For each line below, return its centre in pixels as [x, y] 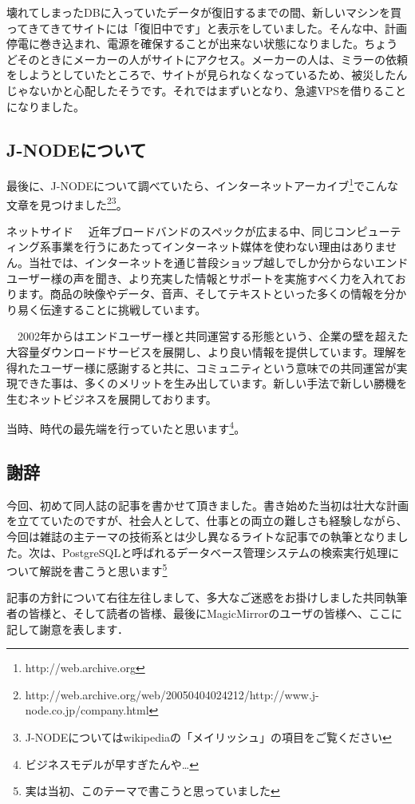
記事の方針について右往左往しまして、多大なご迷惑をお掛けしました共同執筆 [207, 597]
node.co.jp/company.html [87, 710]
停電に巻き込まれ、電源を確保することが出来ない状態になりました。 [186, 44]
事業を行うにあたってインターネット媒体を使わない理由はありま [218, 247]
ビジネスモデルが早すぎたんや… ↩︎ [112, 764]
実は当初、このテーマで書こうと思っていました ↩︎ [152, 791]
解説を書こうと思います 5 [103, 569]
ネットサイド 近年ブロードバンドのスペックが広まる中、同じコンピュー [198, 231]
